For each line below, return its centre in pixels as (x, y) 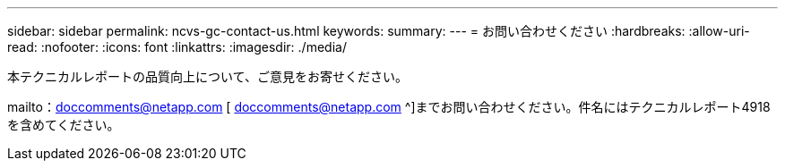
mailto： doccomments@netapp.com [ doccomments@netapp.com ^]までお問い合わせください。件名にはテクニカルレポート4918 (389, 107)
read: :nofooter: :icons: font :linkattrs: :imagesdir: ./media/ (177, 47)
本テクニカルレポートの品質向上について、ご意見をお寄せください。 (207, 76)
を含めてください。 (64, 125)
